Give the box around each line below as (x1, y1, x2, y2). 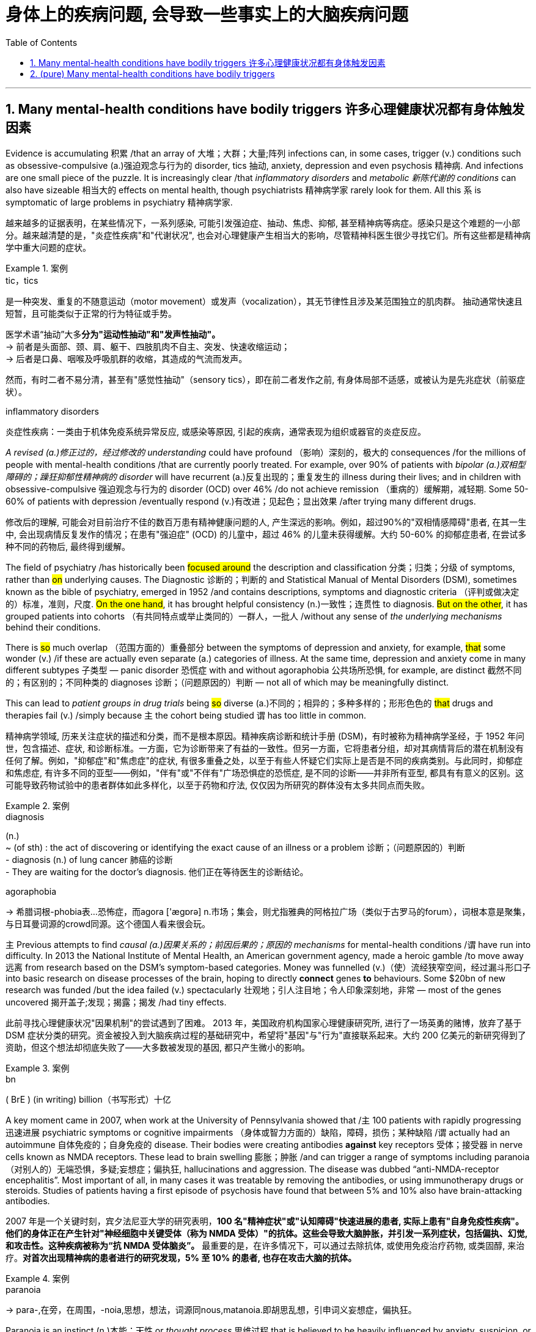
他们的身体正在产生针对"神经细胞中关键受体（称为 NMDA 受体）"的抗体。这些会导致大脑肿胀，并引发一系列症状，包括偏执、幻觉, (6, 1227, 528, 1238)
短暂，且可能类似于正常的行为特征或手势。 (6, 308, 177, 319)
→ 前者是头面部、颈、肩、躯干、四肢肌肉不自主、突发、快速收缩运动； (6, 341, 290, 352)
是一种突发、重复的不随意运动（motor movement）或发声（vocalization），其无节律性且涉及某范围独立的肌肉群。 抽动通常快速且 (6, 295, 523, 306)
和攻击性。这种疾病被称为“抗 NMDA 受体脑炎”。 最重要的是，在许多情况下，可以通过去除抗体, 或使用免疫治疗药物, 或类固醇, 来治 (6, 1240, 525, 1251)
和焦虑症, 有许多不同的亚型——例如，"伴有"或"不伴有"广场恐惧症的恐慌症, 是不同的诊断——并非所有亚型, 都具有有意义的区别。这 (6, 767, 524, 778)
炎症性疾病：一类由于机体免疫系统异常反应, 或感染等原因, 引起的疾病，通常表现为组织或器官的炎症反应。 (6, 426, 426, 437)
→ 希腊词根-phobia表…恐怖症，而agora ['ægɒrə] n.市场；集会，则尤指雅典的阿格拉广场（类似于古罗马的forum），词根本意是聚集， (6, 906, 530, 917)
